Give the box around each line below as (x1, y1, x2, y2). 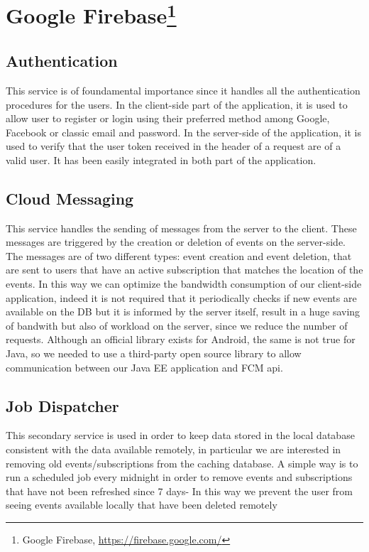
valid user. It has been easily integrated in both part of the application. (6, 152, 316, 167)
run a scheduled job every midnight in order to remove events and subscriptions (6, 470, 353, 485)
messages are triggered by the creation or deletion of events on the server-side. (6, 234, 346, 249)
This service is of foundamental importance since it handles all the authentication (6, 82, 360, 97)
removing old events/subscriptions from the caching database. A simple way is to (6, 455, 358, 470)
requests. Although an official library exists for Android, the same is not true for (6, 332, 356, 347)
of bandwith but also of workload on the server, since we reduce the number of (6, 318, 348, 332)
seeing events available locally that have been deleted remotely (6, 497, 277, 512)
